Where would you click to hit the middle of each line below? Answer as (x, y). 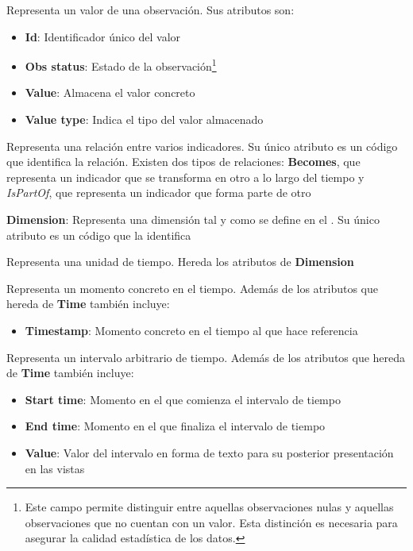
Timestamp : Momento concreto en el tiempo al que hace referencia (191, 330)
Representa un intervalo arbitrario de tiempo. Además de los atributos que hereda (206, 357)
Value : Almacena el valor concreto (110, 92)
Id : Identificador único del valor (103, 36)
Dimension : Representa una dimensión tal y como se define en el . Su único (193, 219)
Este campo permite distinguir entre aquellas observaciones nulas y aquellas (209, 507)
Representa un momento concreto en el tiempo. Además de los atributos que (193, 288)
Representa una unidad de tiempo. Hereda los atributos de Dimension (180, 262)
